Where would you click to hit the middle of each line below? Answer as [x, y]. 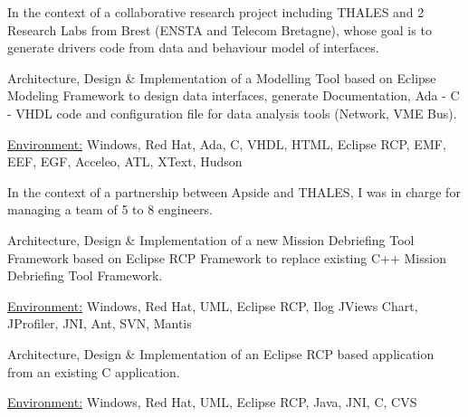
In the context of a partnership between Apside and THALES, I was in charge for [234, 191]
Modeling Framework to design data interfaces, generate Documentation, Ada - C [234, 95]
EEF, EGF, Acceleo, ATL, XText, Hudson [125, 161]
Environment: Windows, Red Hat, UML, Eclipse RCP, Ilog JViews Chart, [213, 305]
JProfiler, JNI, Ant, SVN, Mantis [100, 323]
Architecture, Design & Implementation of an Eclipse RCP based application [221, 353]
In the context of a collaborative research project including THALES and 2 [216, 12]
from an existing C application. [94, 371]
